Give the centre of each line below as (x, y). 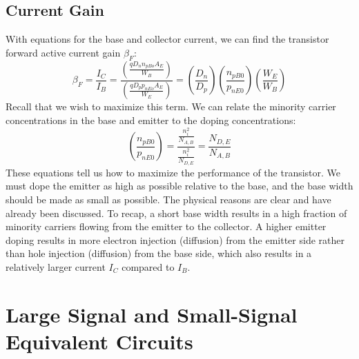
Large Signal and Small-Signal (152, 314)
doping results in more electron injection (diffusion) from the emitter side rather (175, 239)
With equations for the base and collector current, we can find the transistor (167, 39)
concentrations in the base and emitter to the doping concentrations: (151, 120)
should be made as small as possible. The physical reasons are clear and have (168, 199)
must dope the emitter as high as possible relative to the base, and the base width (179, 186)
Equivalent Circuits (99, 341)
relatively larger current (56, 266)
